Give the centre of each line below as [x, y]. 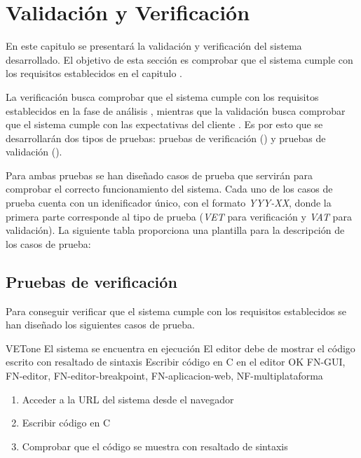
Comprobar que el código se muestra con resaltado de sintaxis [155, 446]
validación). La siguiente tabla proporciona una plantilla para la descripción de [175, 230]
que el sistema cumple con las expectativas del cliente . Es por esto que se [164, 124]
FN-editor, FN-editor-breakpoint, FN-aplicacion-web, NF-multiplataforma [164, 376]
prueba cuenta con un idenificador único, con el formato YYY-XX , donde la [169, 203]
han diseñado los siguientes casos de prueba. [100, 325]
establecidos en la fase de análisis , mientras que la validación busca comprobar [176, 110]
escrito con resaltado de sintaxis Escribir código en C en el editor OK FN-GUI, [176, 362]
